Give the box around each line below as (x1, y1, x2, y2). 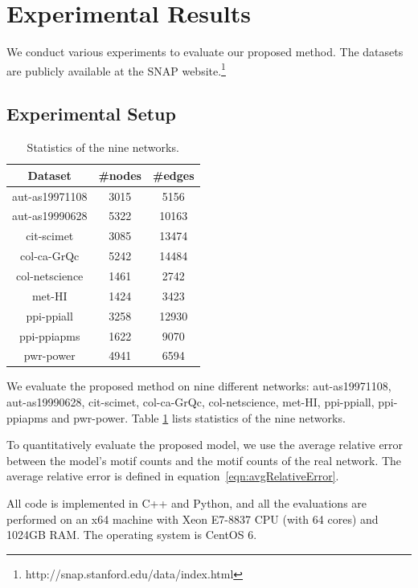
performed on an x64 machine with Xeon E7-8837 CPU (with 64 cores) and (6, 510, 379, 527)
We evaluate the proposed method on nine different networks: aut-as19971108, (6, 378, 391, 394)
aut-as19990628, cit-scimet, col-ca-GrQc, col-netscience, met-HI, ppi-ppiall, (6, 394, 375, 410)
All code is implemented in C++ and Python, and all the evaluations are (6, 495, 367, 512)
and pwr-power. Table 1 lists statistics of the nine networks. (51, 409, 346, 426)
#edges (152, 166, 195, 183)
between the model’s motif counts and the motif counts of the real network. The (6, 451, 402, 468)
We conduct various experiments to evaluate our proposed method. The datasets (6, 43, 404, 60)
